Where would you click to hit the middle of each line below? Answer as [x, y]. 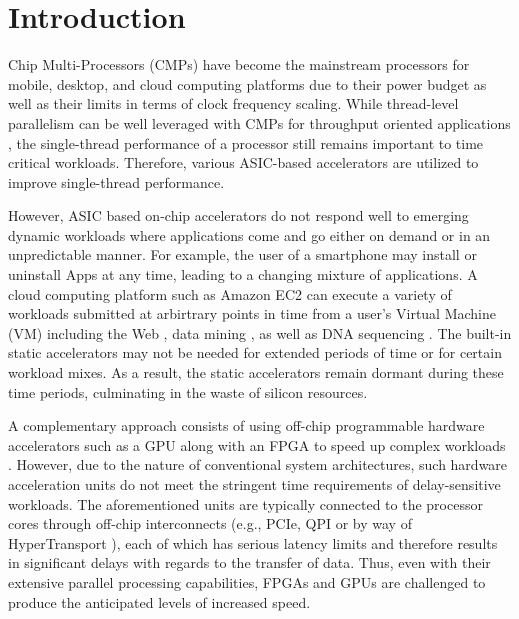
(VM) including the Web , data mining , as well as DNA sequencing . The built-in [260, 332]
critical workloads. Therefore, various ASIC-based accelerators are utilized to [243, 162]
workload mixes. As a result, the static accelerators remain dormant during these [256, 372]
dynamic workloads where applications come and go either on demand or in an [249, 234]
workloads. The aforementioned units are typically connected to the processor [245, 503]
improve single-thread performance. [116, 181]
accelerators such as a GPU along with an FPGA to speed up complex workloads [257, 444]
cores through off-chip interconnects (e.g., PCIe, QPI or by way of [210, 523]
